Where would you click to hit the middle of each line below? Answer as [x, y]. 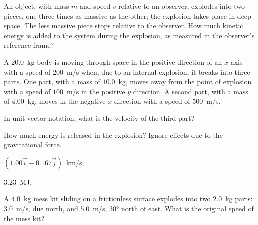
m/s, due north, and [47, 208]
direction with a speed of [152, 101]
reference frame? [29, 45]
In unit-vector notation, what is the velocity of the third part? [99, 117]
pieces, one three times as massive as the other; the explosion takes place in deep [128, 16]
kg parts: [239, 198]
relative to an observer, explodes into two [181, 6]
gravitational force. [33, 144]
